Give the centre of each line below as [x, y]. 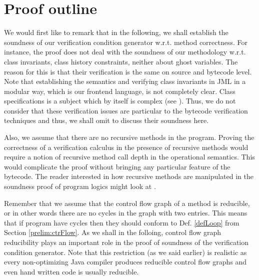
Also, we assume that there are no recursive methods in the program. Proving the [129, 137]
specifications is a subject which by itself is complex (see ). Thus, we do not [120, 101]
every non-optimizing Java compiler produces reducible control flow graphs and [125, 262]
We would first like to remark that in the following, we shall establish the [116, 32]
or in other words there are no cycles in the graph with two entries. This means [126, 213]
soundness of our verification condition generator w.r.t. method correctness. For [126, 42]
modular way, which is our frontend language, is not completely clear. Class [120, 91]
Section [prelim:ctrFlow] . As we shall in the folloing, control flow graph [113, 232]
